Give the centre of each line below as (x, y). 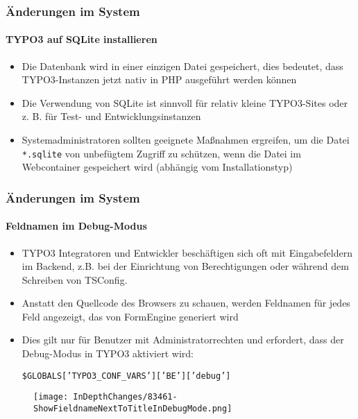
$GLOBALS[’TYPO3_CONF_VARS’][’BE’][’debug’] (126, 376)
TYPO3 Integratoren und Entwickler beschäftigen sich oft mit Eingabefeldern (187, 252)
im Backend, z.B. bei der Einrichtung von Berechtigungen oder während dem (185, 266)
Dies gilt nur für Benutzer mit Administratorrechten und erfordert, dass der (183, 340)
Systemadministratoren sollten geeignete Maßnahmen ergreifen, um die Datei (186, 140)
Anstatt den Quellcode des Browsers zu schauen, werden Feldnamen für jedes (186, 303)
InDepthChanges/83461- (125, 397)
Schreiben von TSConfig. (75, 279)
